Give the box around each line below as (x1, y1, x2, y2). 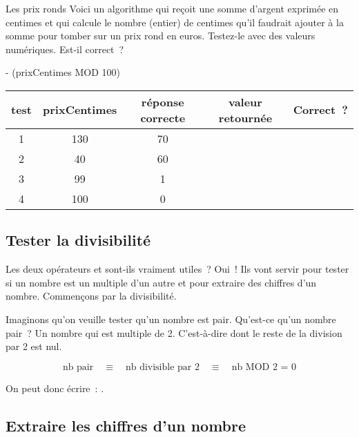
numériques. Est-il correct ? (6, 41, 124, 56)
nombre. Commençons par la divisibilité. (6, 289, 177, 303)
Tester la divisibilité (6, 229, 151, 251)
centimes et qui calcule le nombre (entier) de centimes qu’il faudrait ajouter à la (6, 14, 344, 29)
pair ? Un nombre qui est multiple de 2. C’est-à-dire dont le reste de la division (6, 325, 342, 340)
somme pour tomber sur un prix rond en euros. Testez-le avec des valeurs (6, 28, 316, 43)
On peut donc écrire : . (6, 380, 104, 395)
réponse (141, 93, 184, 110)
